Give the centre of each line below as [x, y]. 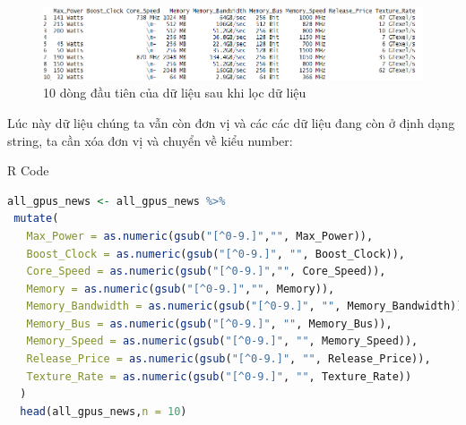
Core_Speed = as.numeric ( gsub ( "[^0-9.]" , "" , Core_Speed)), [206, 272]
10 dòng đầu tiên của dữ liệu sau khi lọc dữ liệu [175, 93]
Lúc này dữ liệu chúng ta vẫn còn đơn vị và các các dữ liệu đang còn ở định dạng [231, 122]
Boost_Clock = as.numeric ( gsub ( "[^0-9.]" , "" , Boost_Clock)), [216, 254]
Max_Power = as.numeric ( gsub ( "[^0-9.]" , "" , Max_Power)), [200, 236]
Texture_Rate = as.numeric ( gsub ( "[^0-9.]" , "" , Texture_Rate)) [219, 376]
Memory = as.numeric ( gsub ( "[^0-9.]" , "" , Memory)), [181, 289]
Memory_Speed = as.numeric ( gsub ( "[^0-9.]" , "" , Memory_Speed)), [222, 341]
